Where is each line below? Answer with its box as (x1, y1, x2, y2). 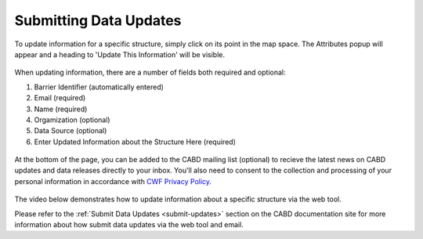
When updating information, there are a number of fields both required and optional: (14, 67, 286, 78)
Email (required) (34, 93, 86, 103)
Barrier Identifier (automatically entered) (34, 82, 164, 92)
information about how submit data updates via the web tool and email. (14, 220, 244, 230)
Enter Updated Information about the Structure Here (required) (34, 137, 237, 147)
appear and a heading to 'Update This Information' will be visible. (14, 49, 226, 59)
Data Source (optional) (34, 126, 107, 136)
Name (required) (34, 104, 88, 114)
